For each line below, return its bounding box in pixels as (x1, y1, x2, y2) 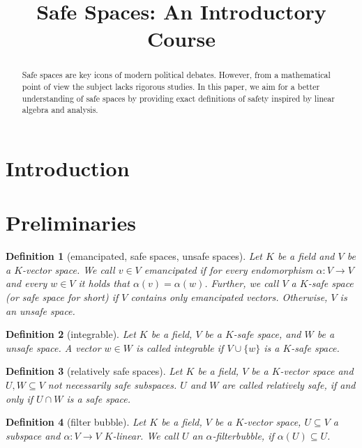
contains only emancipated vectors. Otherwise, (130, 290, 328, 304)
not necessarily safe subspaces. (47, 378, 177, 392)
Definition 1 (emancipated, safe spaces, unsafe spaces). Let (6, 249, 263, 263)
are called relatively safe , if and (222, 378, 356, 392)
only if (6, 391, 33, 405)
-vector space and (280, 364, 354, 378)
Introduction (6, 153, 130, 182)
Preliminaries (6, 208, 136, 237)
